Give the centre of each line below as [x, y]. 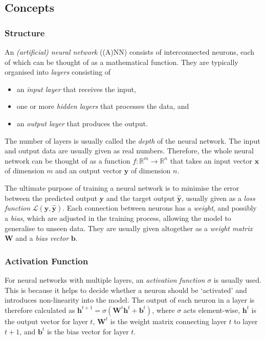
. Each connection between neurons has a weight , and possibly [160, 208]
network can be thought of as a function [68, 160]
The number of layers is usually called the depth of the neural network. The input [132, 140]
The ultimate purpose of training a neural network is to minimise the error [122, 187]
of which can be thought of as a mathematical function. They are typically [122, 62]
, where [163, 310]
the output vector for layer [46, 321]
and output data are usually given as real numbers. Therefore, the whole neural [129, 151]
